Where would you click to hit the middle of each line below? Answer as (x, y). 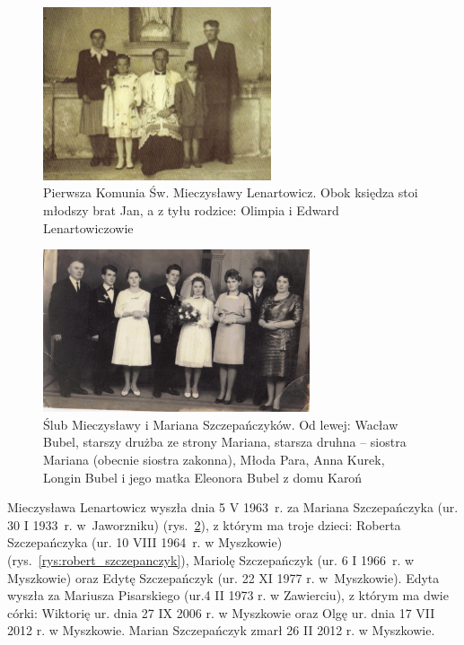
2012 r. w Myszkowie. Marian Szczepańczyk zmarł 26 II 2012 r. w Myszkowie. (221, 630)
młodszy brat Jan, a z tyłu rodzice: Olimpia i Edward (191, 209)
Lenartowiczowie (88, 227)
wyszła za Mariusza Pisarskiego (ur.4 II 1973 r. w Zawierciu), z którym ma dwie (228, 595)
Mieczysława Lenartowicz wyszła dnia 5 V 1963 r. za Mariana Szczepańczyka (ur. (233, 507)
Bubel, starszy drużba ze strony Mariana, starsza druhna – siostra (225, 442)
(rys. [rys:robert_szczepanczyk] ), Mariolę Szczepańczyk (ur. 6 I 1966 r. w (211, 560)
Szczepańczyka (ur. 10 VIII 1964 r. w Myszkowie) (145, 542)
